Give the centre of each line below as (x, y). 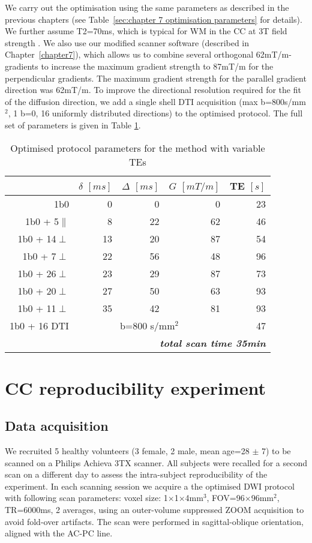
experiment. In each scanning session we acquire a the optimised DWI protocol (150, 486)
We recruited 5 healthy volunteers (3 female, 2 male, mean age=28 (127, 451)
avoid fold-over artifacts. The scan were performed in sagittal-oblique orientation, (154, 521)
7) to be (276, 451)
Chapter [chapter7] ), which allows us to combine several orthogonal (129, 54)
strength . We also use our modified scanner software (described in (127, 42)
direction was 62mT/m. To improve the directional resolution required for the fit (153, 90)
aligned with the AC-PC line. (59, 533)
